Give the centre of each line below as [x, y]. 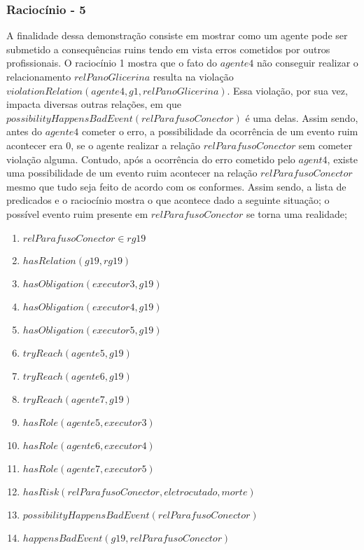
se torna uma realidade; [296, 213]
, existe [342, 159]
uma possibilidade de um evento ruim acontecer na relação [132, 173]
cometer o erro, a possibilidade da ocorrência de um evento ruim [220, 131]
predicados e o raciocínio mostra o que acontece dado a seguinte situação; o [168, 200]
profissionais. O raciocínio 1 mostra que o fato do [112, 63]
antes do [24, 131]
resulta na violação [193, 76]
